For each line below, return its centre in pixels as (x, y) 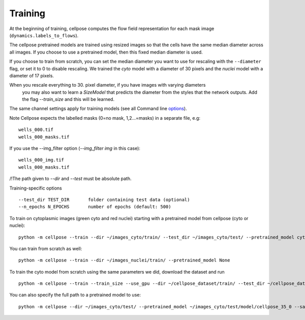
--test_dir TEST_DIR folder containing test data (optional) (104, 199)
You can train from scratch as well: (46, 248)
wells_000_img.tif (41, 160)
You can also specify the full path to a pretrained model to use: (75, 295)
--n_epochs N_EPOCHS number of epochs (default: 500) (95, 207)
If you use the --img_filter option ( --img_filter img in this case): (75, 148)
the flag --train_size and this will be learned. (68, 99)
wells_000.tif (36, 130)
